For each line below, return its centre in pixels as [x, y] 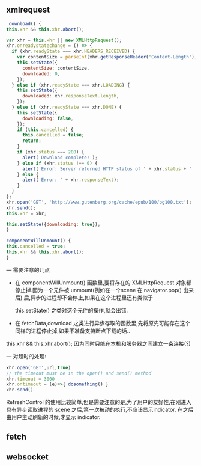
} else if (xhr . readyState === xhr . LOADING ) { [71, 85]
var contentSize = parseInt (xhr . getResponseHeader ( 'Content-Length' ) [106, 57]
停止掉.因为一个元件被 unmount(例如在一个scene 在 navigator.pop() [98, 290]
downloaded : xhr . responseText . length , [70, 96]
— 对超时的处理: [26, 356]
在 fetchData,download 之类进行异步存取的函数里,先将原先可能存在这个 [103, 323]
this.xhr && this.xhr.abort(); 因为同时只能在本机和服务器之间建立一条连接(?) [98, 343]
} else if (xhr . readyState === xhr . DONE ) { [67, 108]
